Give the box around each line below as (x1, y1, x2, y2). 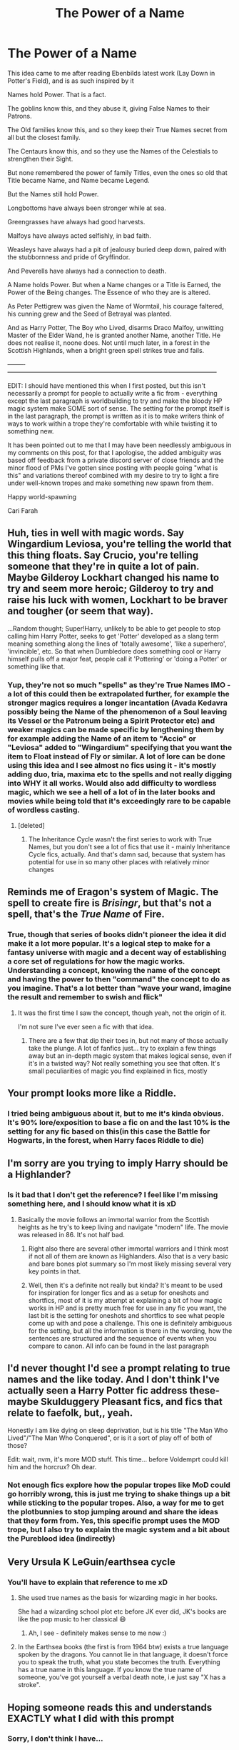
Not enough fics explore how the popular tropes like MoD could (7, 1480, 230, 1490)
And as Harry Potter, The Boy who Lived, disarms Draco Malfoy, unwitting (7, 323, 224, 331)
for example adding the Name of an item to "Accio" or (7, 734, 196, 744)
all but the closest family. (7, 133, 81, 141)
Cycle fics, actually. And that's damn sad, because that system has (28, 850, 226, 859)
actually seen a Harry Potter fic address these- (7, 1384, 220, 1397)
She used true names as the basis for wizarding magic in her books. (17, 1594, 218, 1602)
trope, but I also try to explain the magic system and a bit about (7, 1525, 230, 1535)
